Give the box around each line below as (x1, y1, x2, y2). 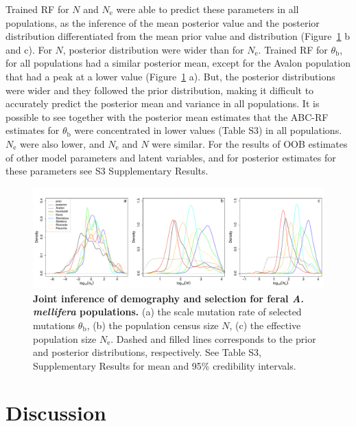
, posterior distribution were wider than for (62, 42, 244, 56)
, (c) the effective (229, 317, 301, 332)
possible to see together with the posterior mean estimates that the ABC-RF (5, 109, 329, 124)
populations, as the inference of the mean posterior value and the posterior (5, 15, 320, 30)
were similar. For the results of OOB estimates (152, 136, 348, 150)
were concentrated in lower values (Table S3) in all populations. (74, 123, 342, 137)
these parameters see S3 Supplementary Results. (5, 164, 209, 178)
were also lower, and (20, 136, 105, 150)
